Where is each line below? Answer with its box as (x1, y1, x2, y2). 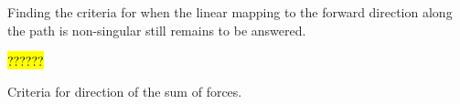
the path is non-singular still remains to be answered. (7, 20, 306, 39)
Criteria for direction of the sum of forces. (7, 81, 242, 100)
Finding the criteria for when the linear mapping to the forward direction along (7, 3, 453, 21)
